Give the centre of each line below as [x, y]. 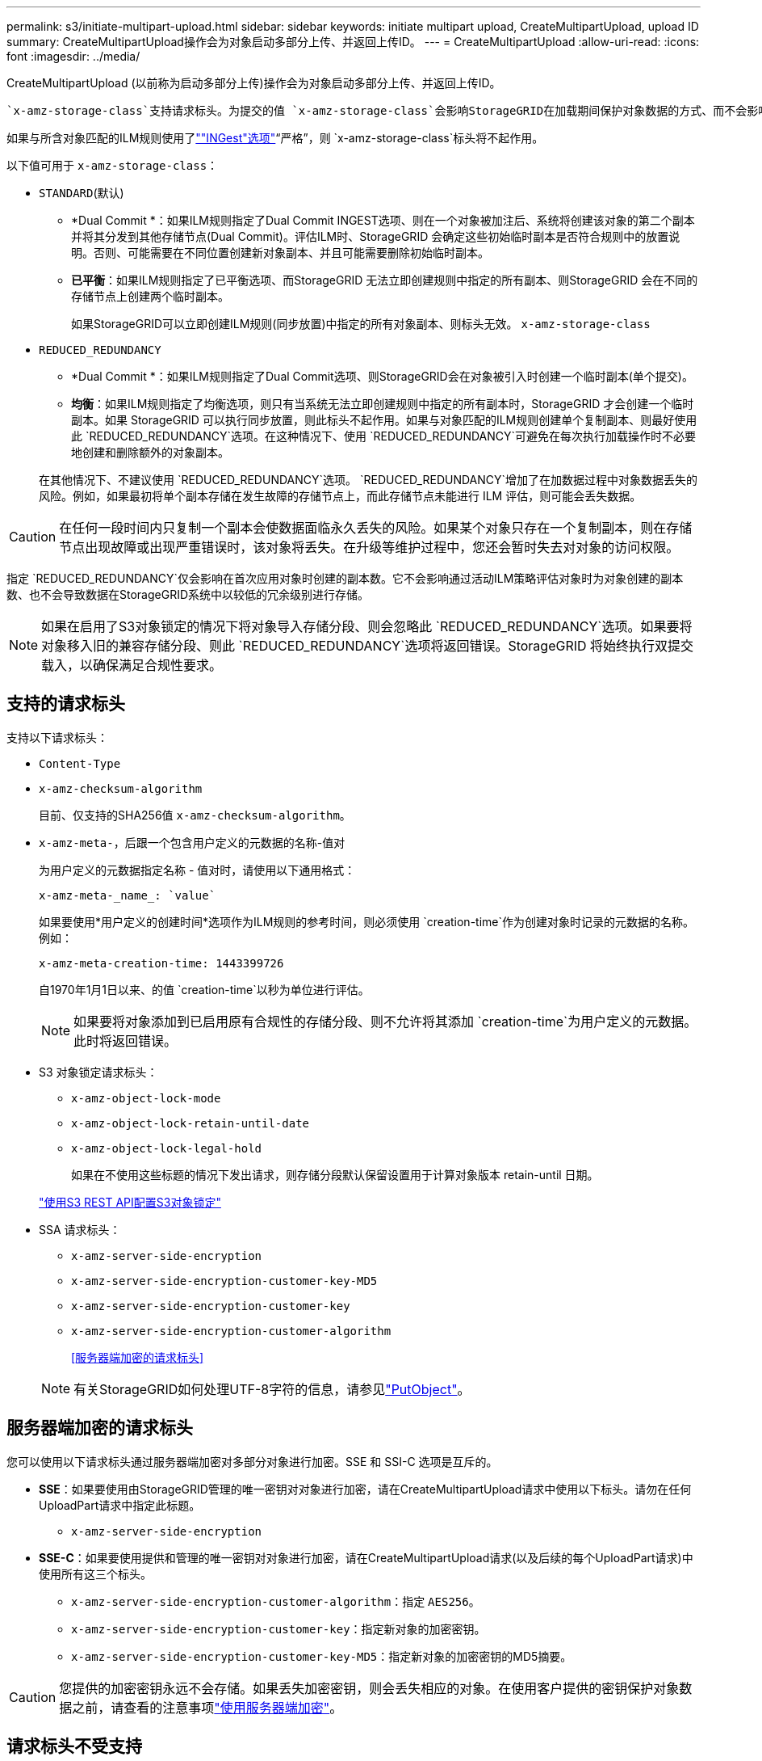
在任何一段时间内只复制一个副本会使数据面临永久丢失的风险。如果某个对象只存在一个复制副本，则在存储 [376, 528]
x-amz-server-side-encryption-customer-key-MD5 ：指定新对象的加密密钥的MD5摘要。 [322, 1656]
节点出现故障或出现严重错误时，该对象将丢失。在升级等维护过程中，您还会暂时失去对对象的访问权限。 [369, 547]
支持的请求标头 [66, 704]
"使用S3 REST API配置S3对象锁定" [130, 1202]
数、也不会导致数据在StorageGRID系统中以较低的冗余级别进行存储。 [188, 594]
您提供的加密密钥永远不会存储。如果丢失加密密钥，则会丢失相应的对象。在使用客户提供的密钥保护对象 [369, 1688]
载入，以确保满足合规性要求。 [132, 665]
